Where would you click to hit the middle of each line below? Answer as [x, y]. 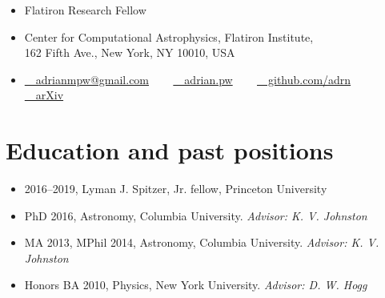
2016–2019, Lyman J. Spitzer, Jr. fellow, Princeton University [176, 189]
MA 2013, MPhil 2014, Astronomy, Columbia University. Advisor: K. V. [202, 242]
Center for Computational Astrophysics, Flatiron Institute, [169, 36]
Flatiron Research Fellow [85, 10]
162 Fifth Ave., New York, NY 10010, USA [130, 52]
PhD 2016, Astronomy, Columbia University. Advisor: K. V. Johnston [196, 215]
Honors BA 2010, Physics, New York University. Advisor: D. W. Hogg [196, 285]
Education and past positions [170, 150]
